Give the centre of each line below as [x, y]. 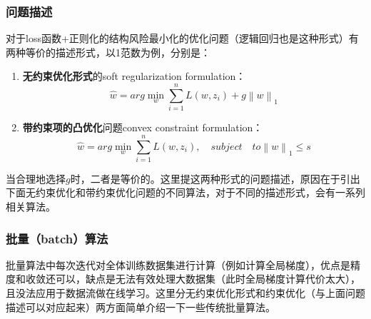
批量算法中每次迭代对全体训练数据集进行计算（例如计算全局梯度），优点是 [178, 264]
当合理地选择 [36, 178]
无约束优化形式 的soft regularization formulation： [134, 76]
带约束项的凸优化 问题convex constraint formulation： [143, 127]
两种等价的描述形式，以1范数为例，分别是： [108, 52]
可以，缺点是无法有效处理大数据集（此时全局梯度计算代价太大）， [208, 279]
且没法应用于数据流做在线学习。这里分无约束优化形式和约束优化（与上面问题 [185, 293]
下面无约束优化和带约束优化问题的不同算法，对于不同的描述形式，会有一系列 [185, 192]
